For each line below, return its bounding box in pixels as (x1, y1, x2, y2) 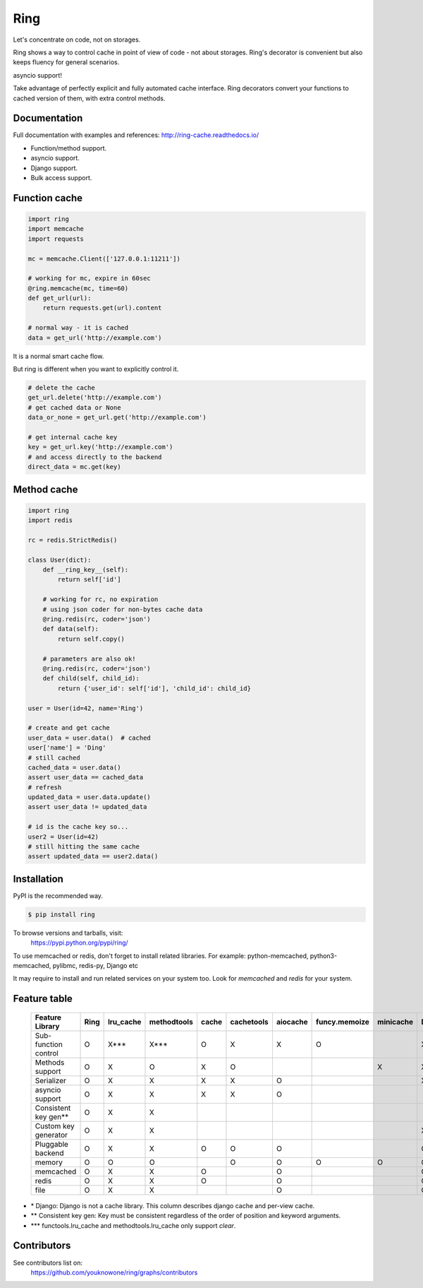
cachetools (230, 1017, 269, 1027)
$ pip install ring (27, 910, 95, 918)
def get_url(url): (27, 294, 92, 302)
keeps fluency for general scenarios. (13, 58, 120, 66)
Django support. (30, 163, 78, 172)
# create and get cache (27, 724, 111, 732)
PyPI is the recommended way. (13, 891, 104, 900)
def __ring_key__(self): (42, 566, 129, 574)
